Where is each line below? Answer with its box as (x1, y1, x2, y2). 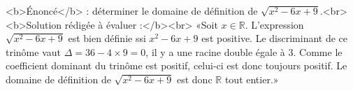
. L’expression (245, 17, 304, 31)
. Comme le (293, 44, 343, 59)
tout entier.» (224, 71, 279, 86)
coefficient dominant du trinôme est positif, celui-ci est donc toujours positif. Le (6, 58, 347, 73)
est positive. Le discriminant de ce (201, 31, 348, 45)
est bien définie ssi (68, 31, 146, 45)
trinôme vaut (6, 44, 61, 59)
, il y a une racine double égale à (145, 44, 285, 59)
